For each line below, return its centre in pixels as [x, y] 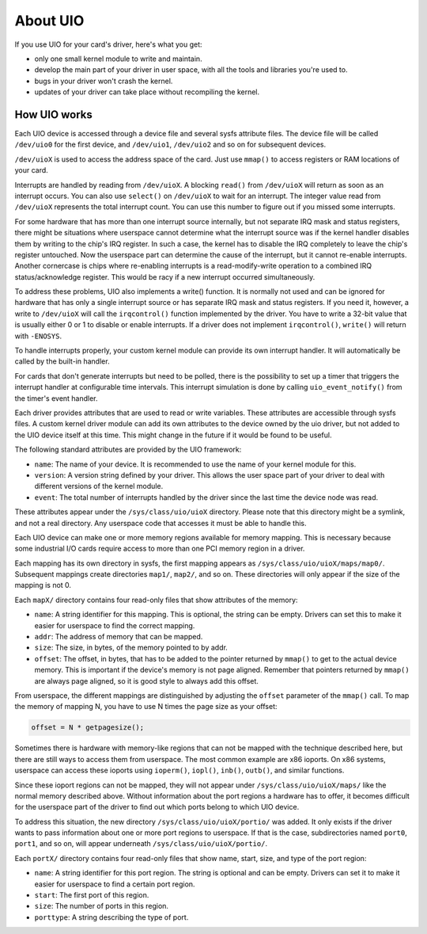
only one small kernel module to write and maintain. [118, 59]
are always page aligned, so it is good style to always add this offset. [146, 680]
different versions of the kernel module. [99, 486]
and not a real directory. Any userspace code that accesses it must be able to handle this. [161, 523]
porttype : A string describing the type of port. [111, 917]
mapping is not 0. [43, 585]
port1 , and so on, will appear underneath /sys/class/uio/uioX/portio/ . [141, 844]
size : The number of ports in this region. [102, 906]
